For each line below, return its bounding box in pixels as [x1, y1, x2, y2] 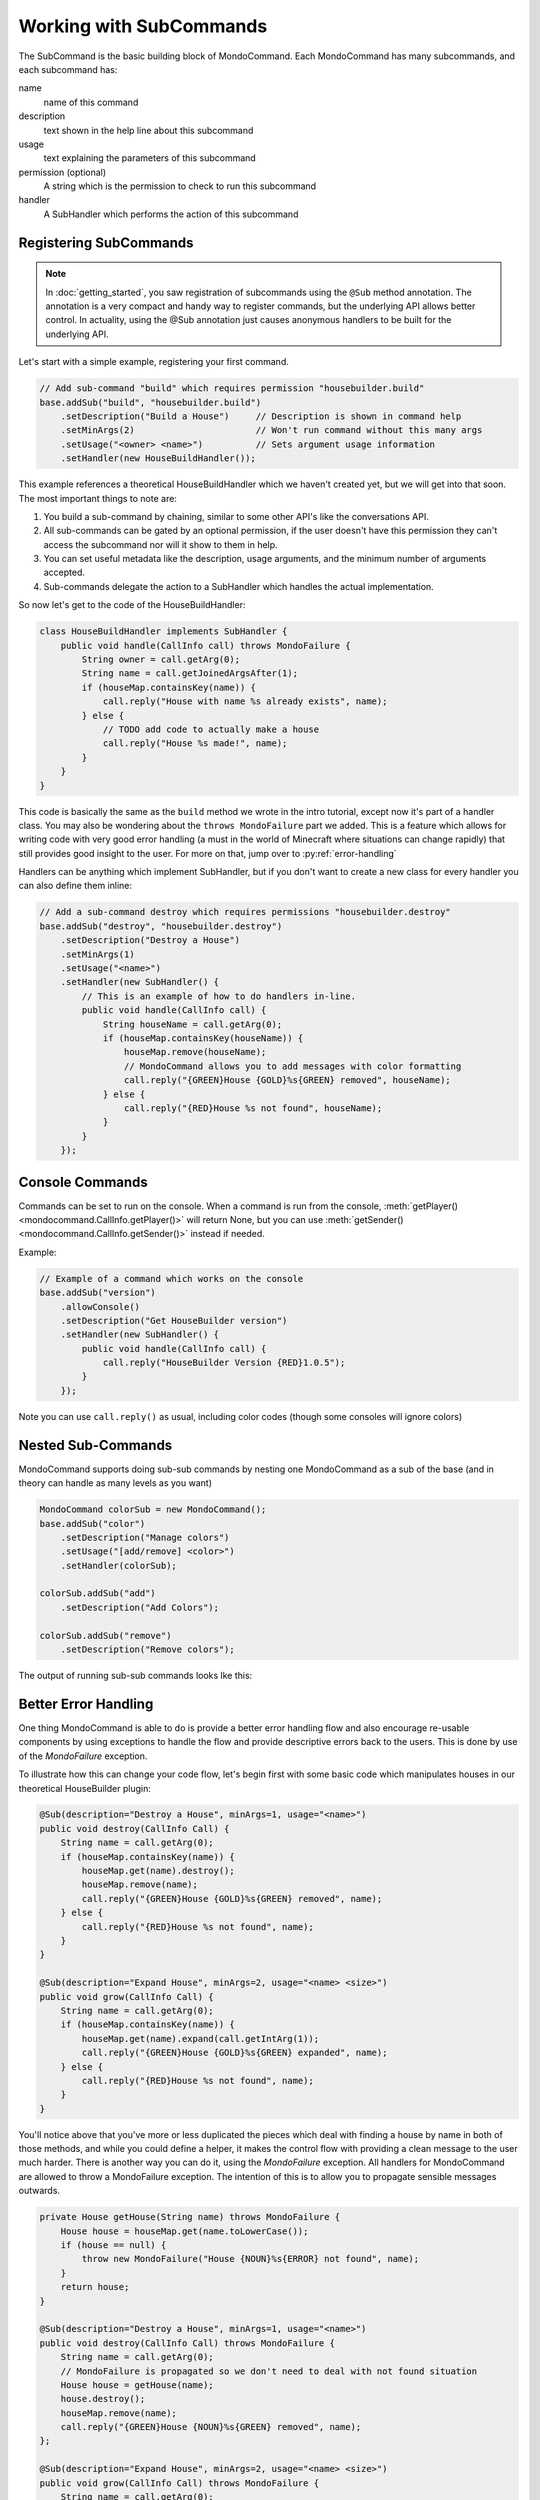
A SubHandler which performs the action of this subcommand [43, 208, 299, 220]
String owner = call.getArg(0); [81, 654, 240, 665]
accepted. [43, 566, 85, 579]
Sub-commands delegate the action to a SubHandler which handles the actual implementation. [43, 580, 434, 592]
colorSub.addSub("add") [39, 1588, 157, 1599]
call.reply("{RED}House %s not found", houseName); [123, 1102, 383, 1114]
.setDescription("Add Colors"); [60, 1601, 220, 1613]
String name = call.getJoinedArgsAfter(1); [81, 668, 299, 679]
